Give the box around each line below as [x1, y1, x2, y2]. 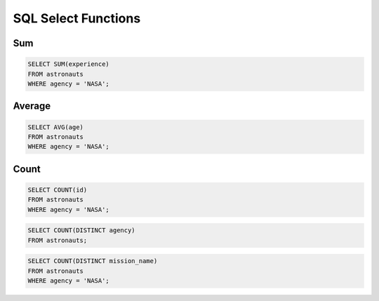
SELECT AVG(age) [27, 123, 84, 131]
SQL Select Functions [13, 11, 141, 26]
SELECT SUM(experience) [27, 60, 110, 68]
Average [13, 100, 51, 112]
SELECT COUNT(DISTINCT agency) [27, 227, 136, 234]
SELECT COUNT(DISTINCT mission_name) [27, 257, 158, 265]
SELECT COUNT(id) [27, 186, 88, 194]
